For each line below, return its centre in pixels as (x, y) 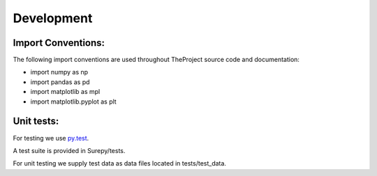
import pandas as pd (60, 82)
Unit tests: (36, 121)
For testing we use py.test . (51, 138)
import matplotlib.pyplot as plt (73, 102)
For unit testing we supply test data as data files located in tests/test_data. (120, 163)
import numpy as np (59, 72)
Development (53, 18)
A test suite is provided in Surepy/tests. (69, 150)
